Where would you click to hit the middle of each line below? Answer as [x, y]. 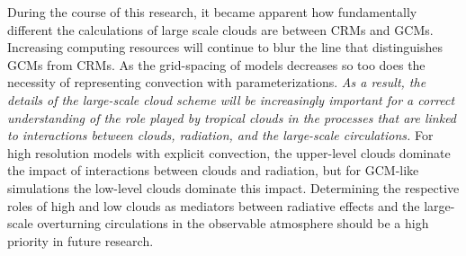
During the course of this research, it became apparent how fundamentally [212, 12]
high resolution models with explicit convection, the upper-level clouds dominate [229, 152]
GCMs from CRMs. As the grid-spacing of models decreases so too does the [216, 64]
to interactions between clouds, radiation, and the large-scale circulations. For [220, 135]
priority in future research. [81, 240]
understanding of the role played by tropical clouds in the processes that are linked [232, 117]
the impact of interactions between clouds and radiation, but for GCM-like [213, 170]
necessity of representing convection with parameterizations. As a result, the [217, 82]
